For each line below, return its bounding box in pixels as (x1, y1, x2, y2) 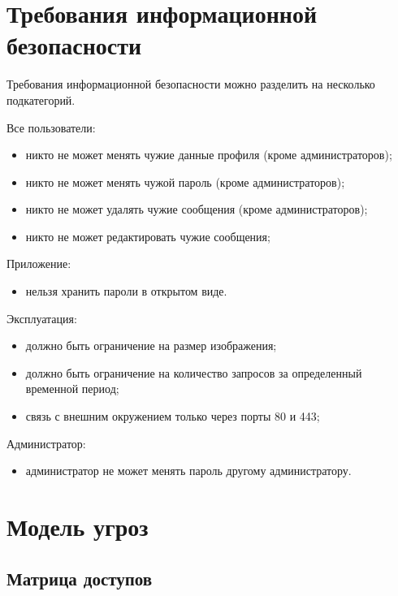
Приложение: (6, 255, 71, 272)
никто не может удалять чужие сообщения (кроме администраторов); (25, 201, 368, 218)
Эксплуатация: (6, 309, 77, 326)
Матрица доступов (6, 565, 153, 590)
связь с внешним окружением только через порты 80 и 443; (25, 408, 320, 425)
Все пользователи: (6, 119, 96, 136)
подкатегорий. (6, 91, 76, 108)
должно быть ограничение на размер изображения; (25, 337, 277, 354)
